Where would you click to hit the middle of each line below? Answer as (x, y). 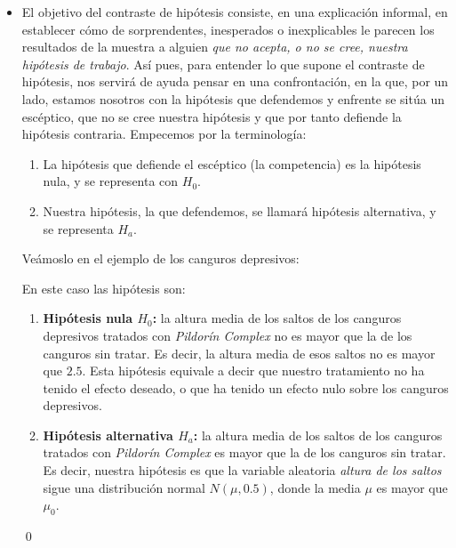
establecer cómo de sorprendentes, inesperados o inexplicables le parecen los (228, 29)
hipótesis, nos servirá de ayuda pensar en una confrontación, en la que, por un (235, 81)
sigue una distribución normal (124, 487)
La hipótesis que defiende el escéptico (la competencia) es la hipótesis (232, 163)
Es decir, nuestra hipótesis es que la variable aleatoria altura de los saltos (242, 470)
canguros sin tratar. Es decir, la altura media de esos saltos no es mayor (239, 353)
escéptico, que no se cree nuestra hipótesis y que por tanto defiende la (212, 116)
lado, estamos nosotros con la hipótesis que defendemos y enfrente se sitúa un (233, 98)
